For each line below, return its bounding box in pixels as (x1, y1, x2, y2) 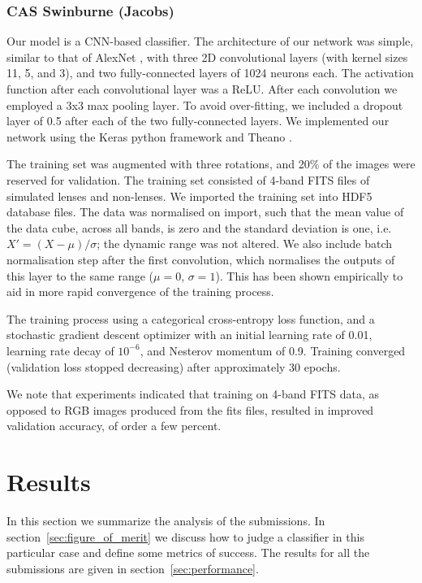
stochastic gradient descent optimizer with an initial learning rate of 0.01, (6, 326, 372, 343)
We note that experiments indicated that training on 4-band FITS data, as (6, 385, 379, 402)
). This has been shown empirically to (215, 267, 403, 284)
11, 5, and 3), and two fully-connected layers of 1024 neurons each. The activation (6, 64, 414, 81)
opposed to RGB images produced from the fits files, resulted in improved (6, 401, 374, 418)
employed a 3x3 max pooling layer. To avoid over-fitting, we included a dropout (6, 96, 403, 113)
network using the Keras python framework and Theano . (6, 128, 292, 145)
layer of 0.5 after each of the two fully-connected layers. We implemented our (6, 112, 390, 129)
